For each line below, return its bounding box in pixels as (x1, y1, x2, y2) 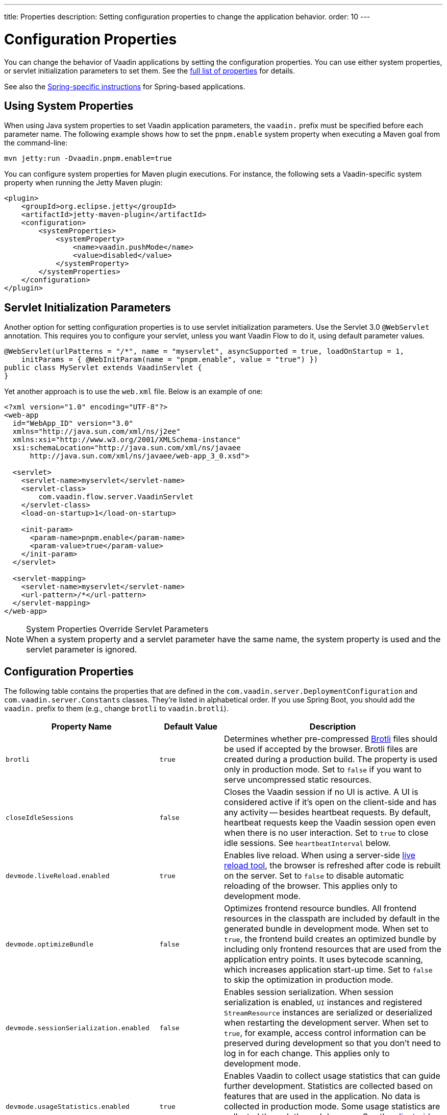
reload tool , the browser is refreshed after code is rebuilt (224, 860, 441, 871)
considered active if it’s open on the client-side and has (224, 797, 437, 808)
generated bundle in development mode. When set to (224, 924, 429, 934)
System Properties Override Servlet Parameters (26, 624, 209, 635)
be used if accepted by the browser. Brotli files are (224, 744, 418, 755)
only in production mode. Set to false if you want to (224, 764, 422, 775)
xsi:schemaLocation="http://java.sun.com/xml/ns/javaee (12, 444, 241, 452)
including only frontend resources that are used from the (224, 944, 441, 955)
